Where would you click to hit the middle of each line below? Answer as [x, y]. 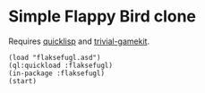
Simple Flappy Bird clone [102, 17]
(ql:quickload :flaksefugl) [61, 65]
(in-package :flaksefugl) [56, 73]
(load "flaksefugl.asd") [55, 57]
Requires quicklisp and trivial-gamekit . [79, 41]
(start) [23, 81]
